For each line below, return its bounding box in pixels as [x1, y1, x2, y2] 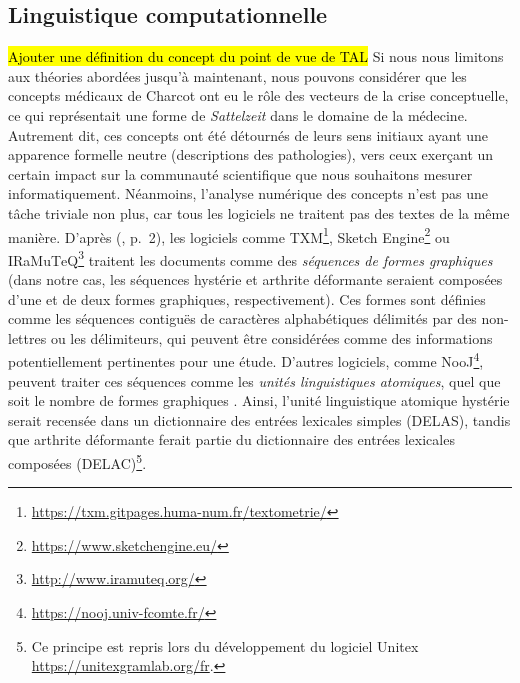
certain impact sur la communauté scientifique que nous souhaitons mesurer [8, 163, 473, 184]
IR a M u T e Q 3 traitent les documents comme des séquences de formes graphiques [8, 246, 493, 270]
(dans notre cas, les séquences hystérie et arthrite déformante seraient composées [8, 269, 503, 290]
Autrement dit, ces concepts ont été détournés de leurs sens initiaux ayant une [8, 124, 489, 145]
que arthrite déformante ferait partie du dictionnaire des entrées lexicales [8, 429, 455, 450]
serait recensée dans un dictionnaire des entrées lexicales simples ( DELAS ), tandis [8, 409, 511, 430]
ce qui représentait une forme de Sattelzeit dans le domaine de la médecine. [8, 104, 468, 125]
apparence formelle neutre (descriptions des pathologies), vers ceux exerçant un [8, 144, 494, 165]
